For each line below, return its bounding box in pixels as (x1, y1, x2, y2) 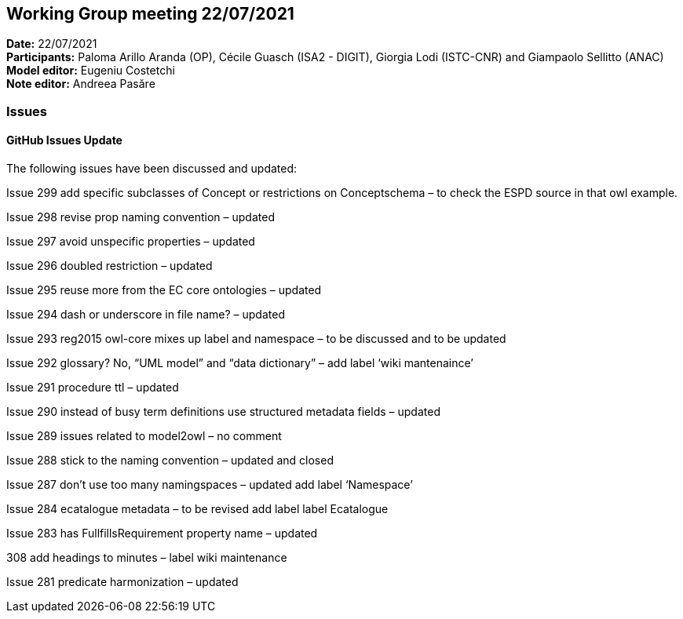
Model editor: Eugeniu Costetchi (6, 64, 175, 78)
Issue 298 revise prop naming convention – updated (6, 210, 275, 224)
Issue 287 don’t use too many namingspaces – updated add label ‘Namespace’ (6, 478, 413, 492)
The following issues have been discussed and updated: (6, 162, 298, 176)
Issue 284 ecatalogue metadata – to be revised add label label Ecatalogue (6, 502, 389, 516)
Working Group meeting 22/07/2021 (6, 4, 294, 24)
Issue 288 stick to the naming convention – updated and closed (6, 453, 334, 468)
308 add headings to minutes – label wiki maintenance (6, 551, 287, 565)
